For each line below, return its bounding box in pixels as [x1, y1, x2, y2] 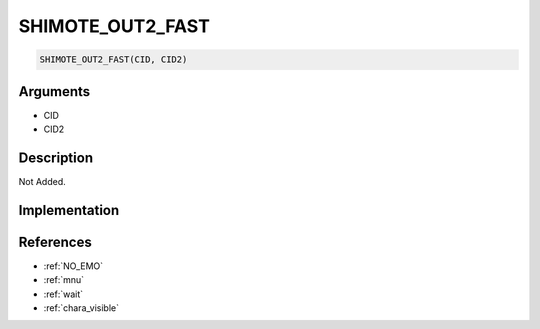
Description [18, 149, 94, 166]
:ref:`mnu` [43, 274, 85, 286]
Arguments [18, 83, 91, 100]
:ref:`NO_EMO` [43, 260, 104, 272]
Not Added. [18, 175, 67, 187]
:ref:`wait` [43, 288, 84, 300]
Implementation [18, 201, 120, 219]
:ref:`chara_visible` [43, 302, 120, 314]
